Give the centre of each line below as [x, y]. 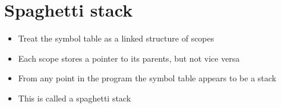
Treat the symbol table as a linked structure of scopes [116, 38]
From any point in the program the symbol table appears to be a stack [147, 78]
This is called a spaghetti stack [75, 98]
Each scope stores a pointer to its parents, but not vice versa [129, 58]
